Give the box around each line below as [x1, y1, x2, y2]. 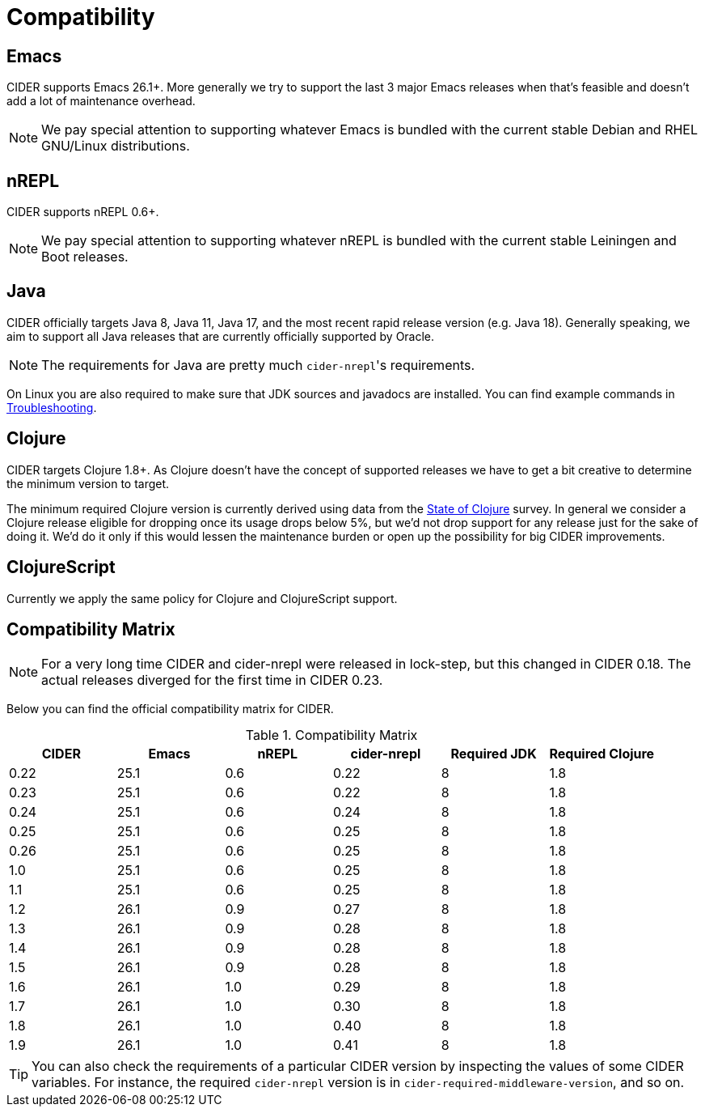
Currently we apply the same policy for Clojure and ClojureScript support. [6, 591, 398, 605]
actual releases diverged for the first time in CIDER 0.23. [41, 672, 383, 689]
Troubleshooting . [6, 400, 97, 414]
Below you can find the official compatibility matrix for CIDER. [6, 702, 334, 716]
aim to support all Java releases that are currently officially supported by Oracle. [6, 329, 435, 343]
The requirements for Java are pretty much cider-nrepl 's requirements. [41, 356, 475, 373]
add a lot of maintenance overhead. [6, 94, 196, 108]
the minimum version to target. [6, 476, 170, 491]
